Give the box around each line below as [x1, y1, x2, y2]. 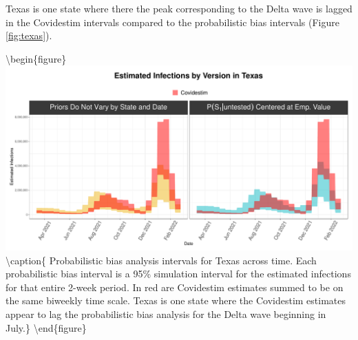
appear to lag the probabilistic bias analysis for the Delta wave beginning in [6, 307, 326, 321]
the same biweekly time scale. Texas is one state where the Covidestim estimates [6, 293, 346, 308]
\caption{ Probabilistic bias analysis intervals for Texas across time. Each [6, 253, 317, 267]
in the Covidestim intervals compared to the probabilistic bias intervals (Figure [6, 14, 339, 29]
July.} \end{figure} [6, 320, 87, 334]
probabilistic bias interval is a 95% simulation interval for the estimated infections [6, 266, 351, 281]
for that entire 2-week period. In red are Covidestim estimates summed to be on [6, 279, 344, 294]
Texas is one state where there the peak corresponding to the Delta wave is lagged [6, 1, 352, 15]
